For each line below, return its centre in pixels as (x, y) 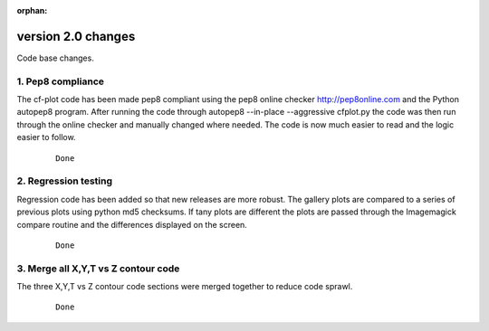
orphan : (32, 10)
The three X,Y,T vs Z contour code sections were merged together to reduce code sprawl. (185, 287)
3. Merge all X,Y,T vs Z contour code (98, 269)
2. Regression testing (65, 181)
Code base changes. (55, 58)
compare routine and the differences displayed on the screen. (132, 224)
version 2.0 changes (76, 36)
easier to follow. (46, 137)
